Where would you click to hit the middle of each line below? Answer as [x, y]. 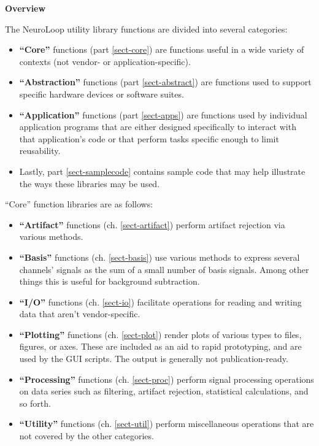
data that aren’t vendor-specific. [80, 314]
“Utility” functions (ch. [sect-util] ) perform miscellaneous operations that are [167, 424]
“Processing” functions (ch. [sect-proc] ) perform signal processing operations [167, 379]
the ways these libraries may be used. [90, 183]
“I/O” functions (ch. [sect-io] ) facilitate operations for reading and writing [160, 302]
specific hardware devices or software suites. [102, 94]
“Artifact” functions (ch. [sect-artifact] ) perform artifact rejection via [152, 224]
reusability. [40, 151]
